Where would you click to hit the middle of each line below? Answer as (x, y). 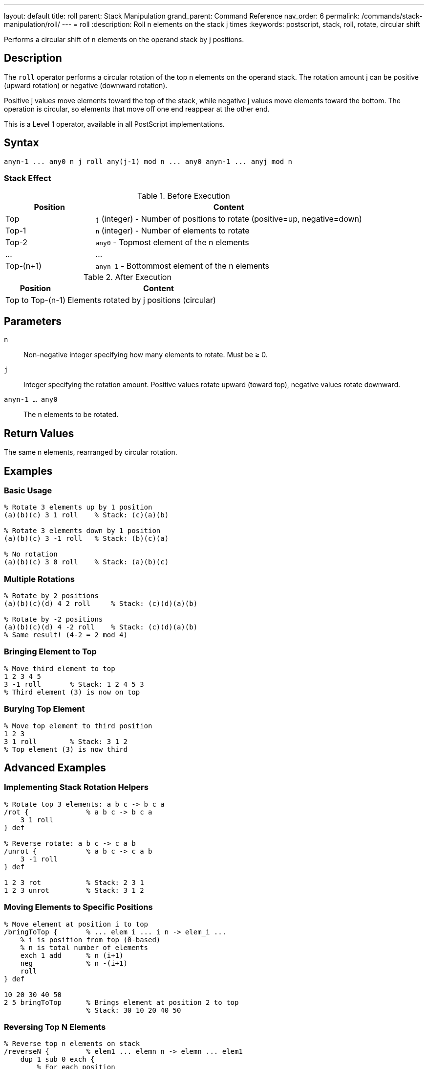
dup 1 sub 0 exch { (57, 1059)
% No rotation (31, 554)
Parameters (33, 321)
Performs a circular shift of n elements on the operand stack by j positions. (124, 39)
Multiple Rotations (39, 579)
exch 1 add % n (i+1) (72, 955)
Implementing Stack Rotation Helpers (76, 787)
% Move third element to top (60, 668)
